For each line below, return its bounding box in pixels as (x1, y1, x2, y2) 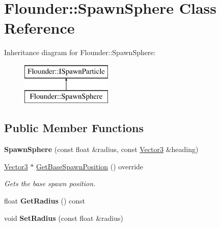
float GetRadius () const (4, 195, 86, 206)
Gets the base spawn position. (4, 178, 96, 189)
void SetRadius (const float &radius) (4, 212, 123, 223)
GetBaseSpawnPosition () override (36, 161, 144, 171)
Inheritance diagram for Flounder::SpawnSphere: (4, 47, 156, 58)
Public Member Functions (4, 120, 144, 136)
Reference (4, 17, 75, 38)
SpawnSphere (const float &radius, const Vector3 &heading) (4, 144, 199, 155)
